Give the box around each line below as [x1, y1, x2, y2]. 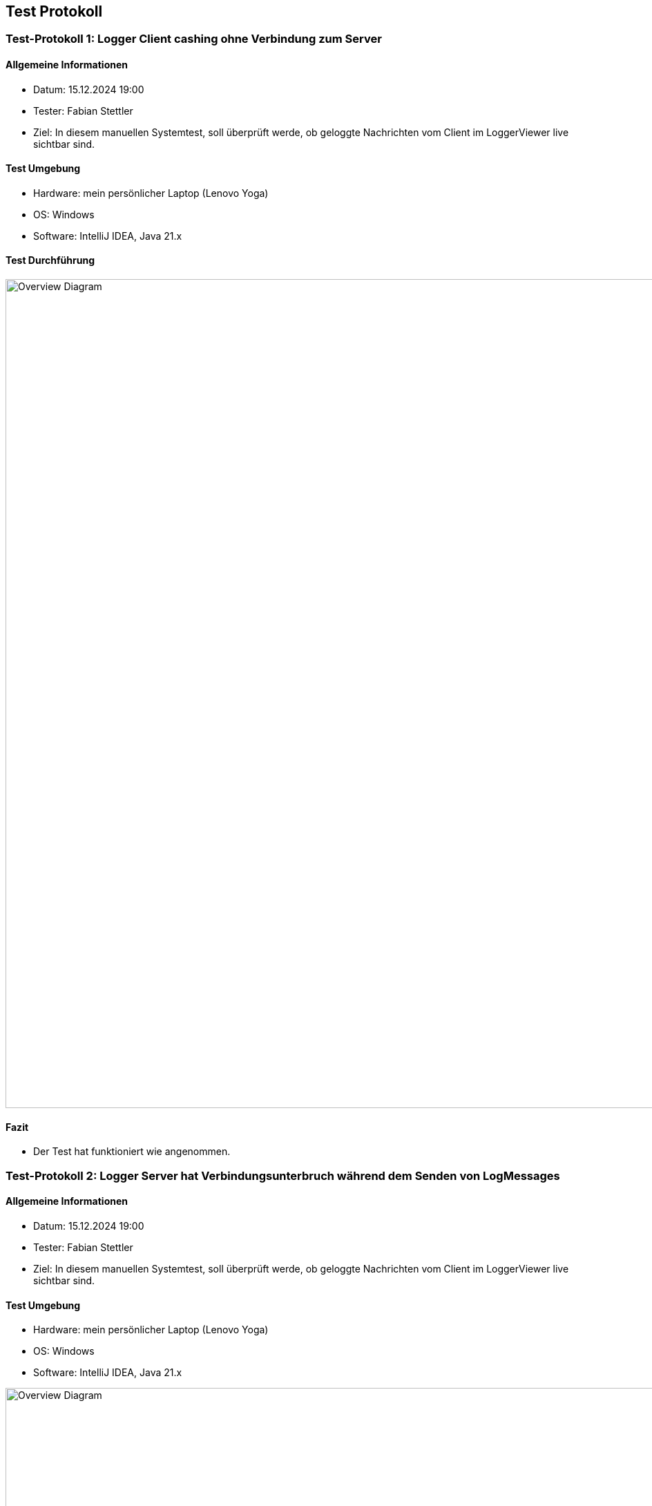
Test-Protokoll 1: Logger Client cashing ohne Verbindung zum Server [6, 32, 382, 46]
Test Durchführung [6, 254, 95, 267]
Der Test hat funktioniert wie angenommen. [33, 1145, 231, 1158]
